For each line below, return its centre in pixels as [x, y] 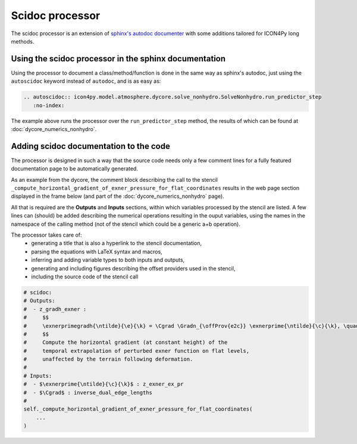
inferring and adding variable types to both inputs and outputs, [108, 260]
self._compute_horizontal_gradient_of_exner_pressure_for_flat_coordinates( [138, 409]
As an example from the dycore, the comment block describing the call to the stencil [115, 179]
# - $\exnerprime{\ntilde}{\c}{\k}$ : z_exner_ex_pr [104, 384]
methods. [23, 41]
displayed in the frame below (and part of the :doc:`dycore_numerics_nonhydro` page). [118, 196]
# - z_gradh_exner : [55, 309]
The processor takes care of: [47, 235]
